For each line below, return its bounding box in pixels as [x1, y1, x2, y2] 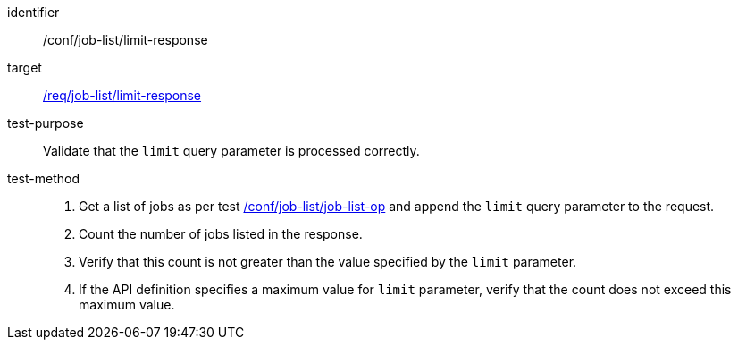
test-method [7, 171, 80, 186]
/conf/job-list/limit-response [43, 32, 208, 47]
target [7, 60, 42, 75]
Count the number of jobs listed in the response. [79, 226, 363, 241]
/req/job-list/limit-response [43, 88, 202, 103]
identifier [7, 4, 60, 20]
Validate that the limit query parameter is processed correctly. [43, 143, 420, 158]
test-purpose [7, 115, 84, 131]
